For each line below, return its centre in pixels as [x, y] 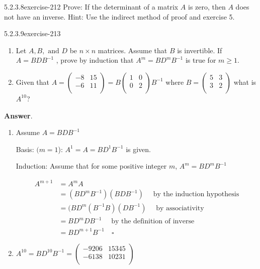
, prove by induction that [95, 60]
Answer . [18, 115]
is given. [138, 149]
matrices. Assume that [133, 50]
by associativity [180, 208]
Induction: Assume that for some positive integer [91, 166]
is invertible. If [200, 50]
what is [245, 82]
